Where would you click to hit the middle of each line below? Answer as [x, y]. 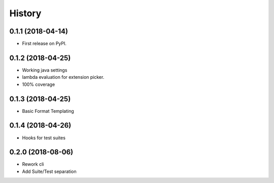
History [25, 13]
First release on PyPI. [44, 44]
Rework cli [33, 164]
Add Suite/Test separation [49, 171]
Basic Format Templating [48, 111]
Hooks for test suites [44, 138]
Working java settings [45, 70]
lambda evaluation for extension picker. [63, 77]
